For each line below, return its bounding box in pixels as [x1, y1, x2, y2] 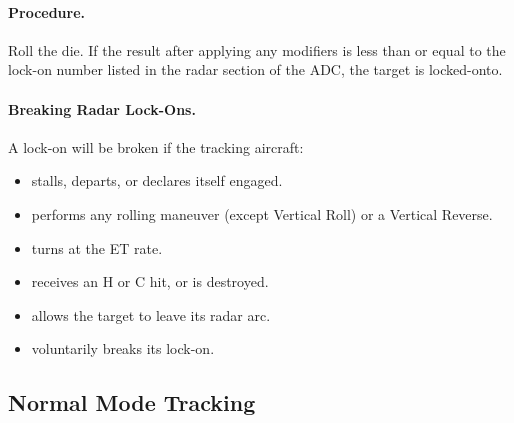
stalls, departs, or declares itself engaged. [31, 170, 283, 191]
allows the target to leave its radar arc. [31, 304, 271, 325]
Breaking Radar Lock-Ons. [8, 98, 196, 119]
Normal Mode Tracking [8, 387, 256, 418]
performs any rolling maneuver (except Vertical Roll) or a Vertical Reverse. [31, 203, 493, 224]
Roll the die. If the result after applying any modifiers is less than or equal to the [8, 39, 506, 60]
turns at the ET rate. [31, 237, 163, 258]
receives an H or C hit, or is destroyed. [31, 271, 269, 292]
